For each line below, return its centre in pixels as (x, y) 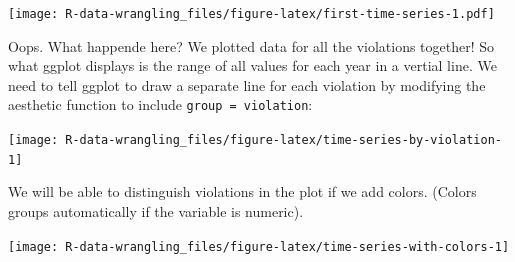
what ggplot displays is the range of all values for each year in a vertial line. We (252, 65)
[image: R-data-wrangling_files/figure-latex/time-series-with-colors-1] (259, 246)
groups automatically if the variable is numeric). (156, 211)
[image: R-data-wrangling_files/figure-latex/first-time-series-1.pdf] (251, 14)
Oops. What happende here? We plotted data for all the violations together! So (251, 45)
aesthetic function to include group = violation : (160, 104)
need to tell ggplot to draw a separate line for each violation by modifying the (247, 84)
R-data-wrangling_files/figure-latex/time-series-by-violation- (283, 140)
